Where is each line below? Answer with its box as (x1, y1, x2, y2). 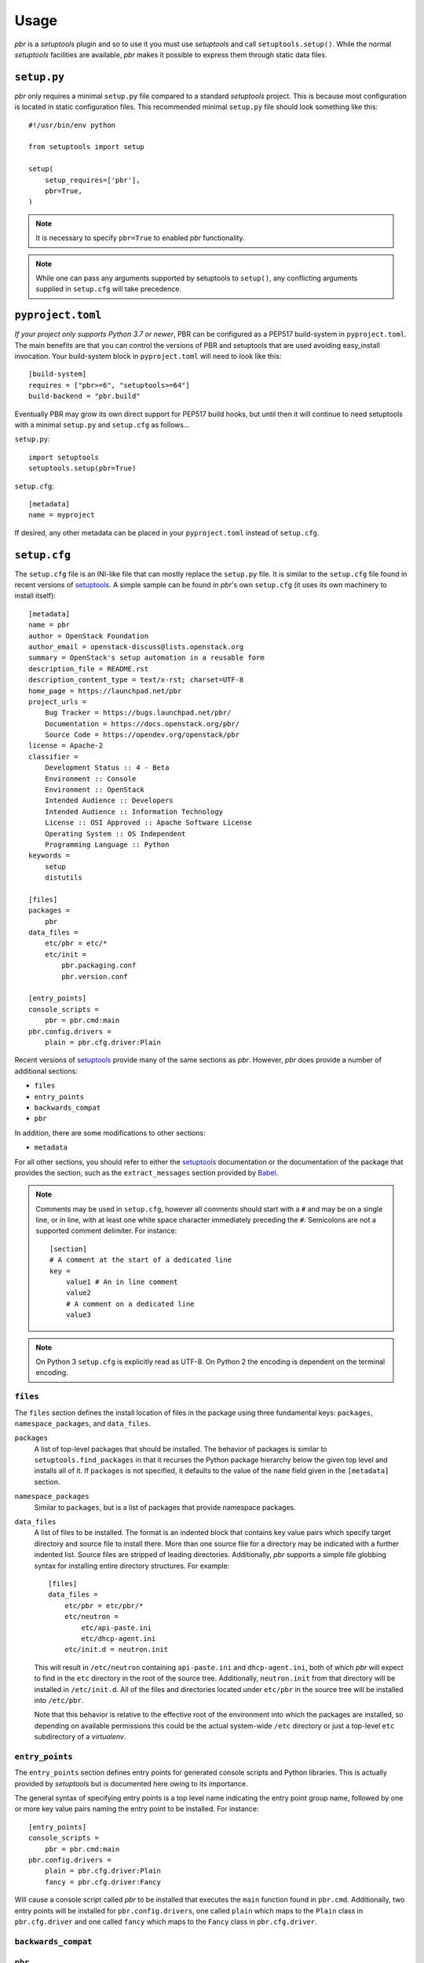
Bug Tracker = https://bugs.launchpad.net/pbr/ (44, 708, 232, 718)
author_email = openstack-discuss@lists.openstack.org (28, 642, 244, 651)
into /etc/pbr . (34, 1695, 84, 1705)
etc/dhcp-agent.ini (81, 1634, 156, 1643)
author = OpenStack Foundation (28, 631, 149, 640)
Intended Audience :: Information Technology (44, 807, 224, 816)
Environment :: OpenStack (44, 785, 145, 795)
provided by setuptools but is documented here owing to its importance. (14, 1778, 248, 1788)
